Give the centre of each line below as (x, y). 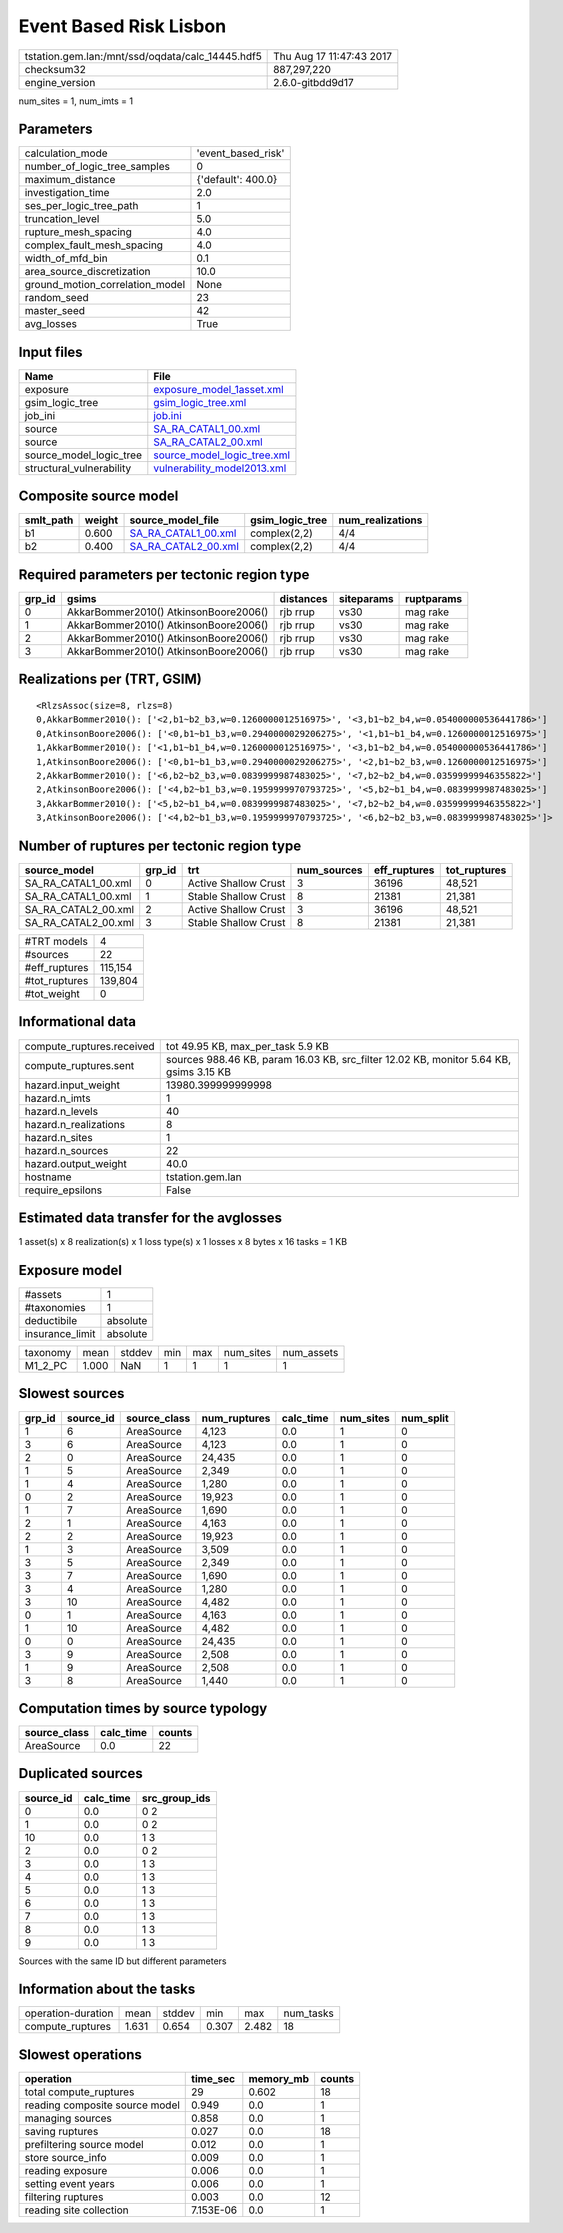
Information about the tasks (107, 1989)
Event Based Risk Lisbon (122, 26)
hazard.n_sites (59, 1137)
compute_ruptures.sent (79, 1065)
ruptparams (434, 598)
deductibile (51, 1320)
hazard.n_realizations (74, 1124)
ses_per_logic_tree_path (81, 206)
